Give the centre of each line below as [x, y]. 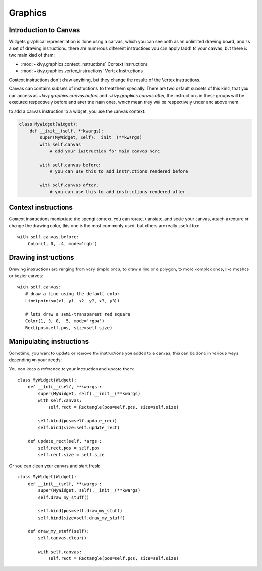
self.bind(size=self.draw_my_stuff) [82, 518]
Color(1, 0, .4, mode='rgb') [62, 244]
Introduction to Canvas [44, 30]
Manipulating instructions [49, 342]
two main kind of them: [32, 55]
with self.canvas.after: [69, 185]
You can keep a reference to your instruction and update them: [72, 369]
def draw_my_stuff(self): [58, 531]
